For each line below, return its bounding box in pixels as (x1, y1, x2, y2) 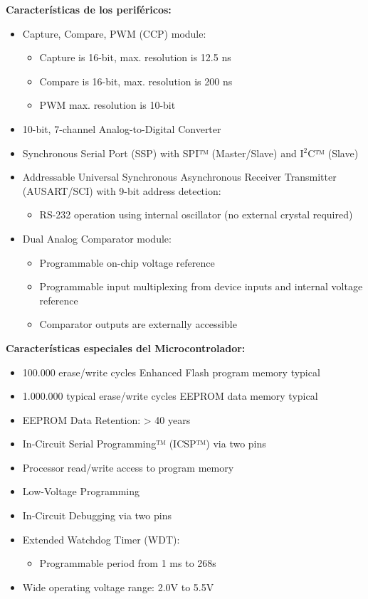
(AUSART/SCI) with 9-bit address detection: (22, 183, 221, 198)
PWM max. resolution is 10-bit (39, 97, 176, 112)
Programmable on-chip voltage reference (39, 255, 215, 270)
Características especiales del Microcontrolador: (6, 340, 246, 355)
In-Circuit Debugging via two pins (22, 508, 172, 523)
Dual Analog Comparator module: (22, 230, 172, 245)
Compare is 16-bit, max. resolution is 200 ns (39, 73, 233, 88)
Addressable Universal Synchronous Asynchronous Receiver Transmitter (22, 169, 337, 184)
